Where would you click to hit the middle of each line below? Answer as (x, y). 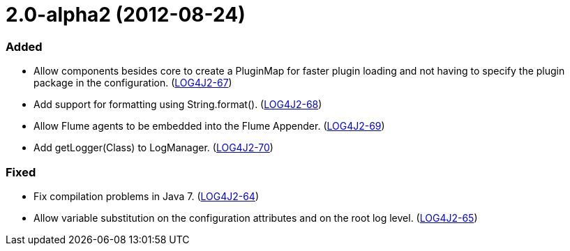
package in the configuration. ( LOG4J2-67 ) (133, 83)
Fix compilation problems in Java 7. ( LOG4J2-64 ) (147, 196)
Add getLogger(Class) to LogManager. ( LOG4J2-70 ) (153, 148)
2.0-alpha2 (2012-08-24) (126, 15)
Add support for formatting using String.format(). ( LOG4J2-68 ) (178, 105)
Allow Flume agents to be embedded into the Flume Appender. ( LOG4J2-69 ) (209, 126)
